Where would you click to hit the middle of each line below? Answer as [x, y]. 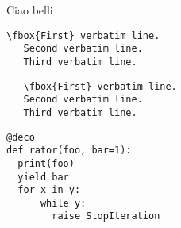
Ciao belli [30, 10]
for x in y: [49, 190]
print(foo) [46, 163]
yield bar [43, 177]
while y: [63, 203]
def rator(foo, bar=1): [69, 151]
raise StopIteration [106, 216]
